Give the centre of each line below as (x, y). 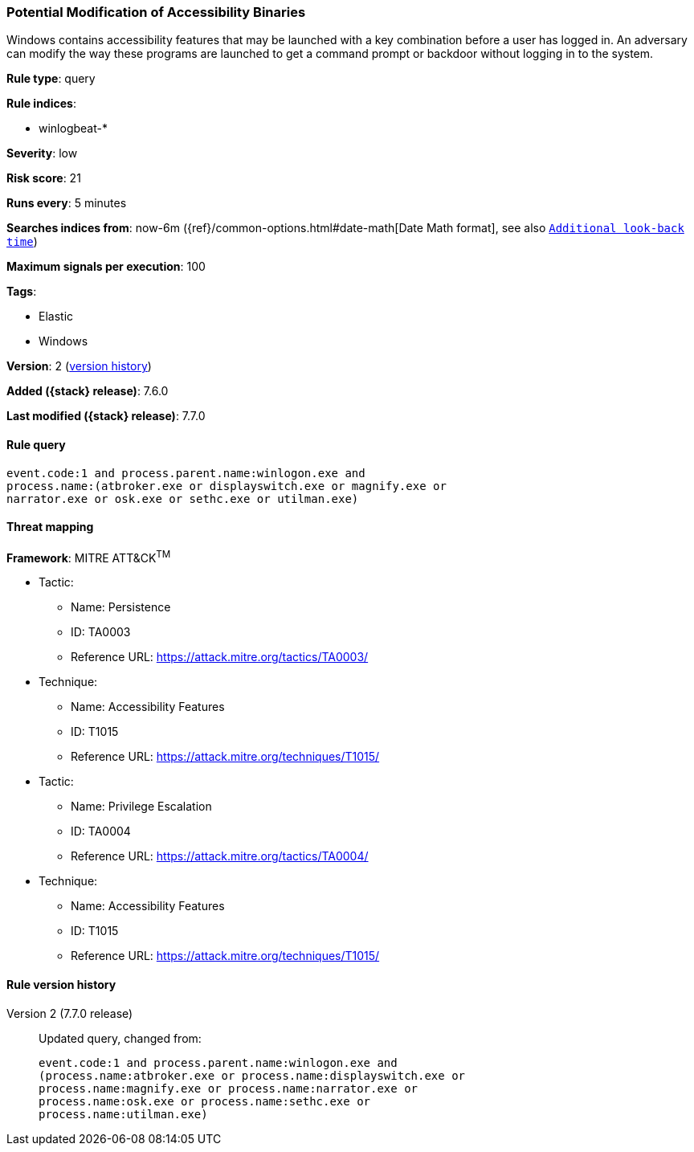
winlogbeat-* (73, 129)
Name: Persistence (121, 607)
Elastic (56, 317)
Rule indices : (41, 104)
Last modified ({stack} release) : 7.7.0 (106, 416)
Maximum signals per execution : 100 (106, 267)
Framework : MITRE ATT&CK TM (89, 556)
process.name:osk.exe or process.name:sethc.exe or (205, 1101)
